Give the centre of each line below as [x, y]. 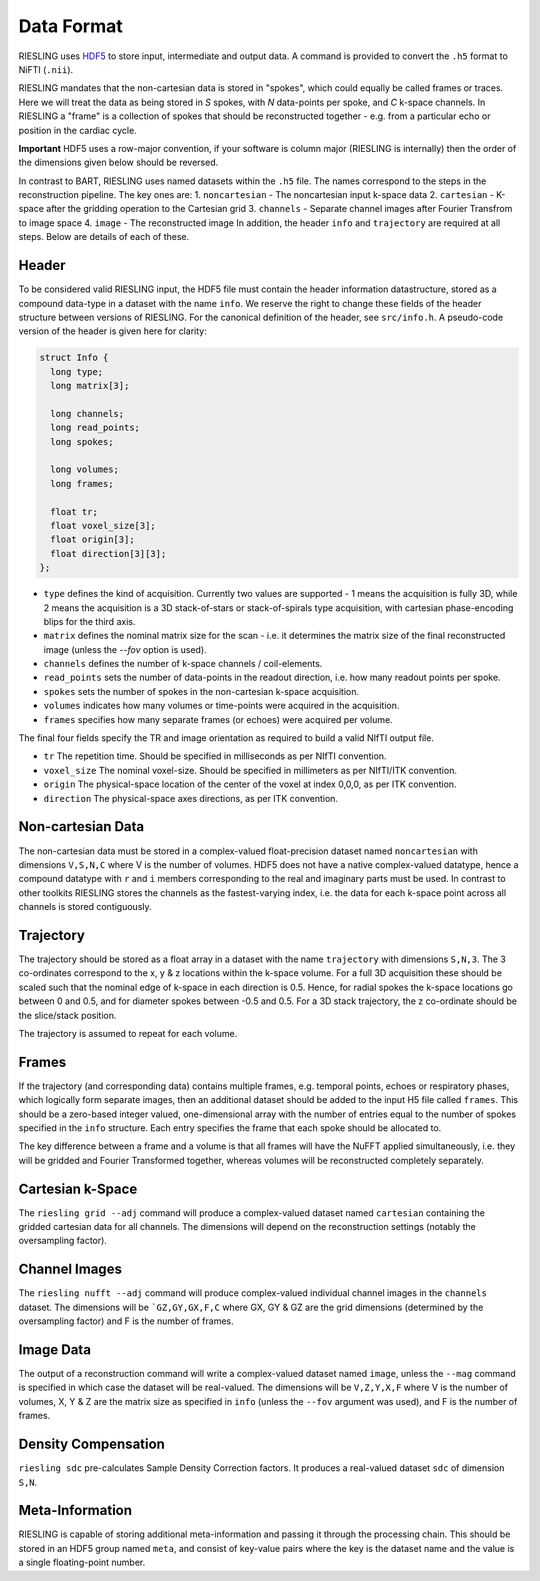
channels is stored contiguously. [85, 907]
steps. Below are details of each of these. [104, 237]
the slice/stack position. [67, 1015]
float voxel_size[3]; [103, 525]
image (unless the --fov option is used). [125, 649]
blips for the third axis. [89, 621]
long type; [77, 371]
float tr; [74, 511]
